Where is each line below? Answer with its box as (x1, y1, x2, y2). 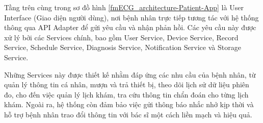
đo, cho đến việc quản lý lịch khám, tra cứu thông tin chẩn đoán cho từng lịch (4, 89, 249, 100)
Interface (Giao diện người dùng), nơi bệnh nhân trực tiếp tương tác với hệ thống (4, 12, 259, 22)
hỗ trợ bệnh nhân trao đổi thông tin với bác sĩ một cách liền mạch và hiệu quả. (4, 109, 252, 119)
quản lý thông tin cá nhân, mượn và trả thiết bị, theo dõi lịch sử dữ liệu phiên (4, 79, 249, 90)
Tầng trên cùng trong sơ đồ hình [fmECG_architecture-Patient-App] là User (4, 2, 244, 12)
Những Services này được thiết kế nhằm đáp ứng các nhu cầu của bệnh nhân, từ (4, 69, 256, 80)
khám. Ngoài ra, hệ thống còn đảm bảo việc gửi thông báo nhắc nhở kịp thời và (4, 99, 254, 110)
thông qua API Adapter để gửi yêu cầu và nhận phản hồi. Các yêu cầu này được (4, 22, 256, 33)
